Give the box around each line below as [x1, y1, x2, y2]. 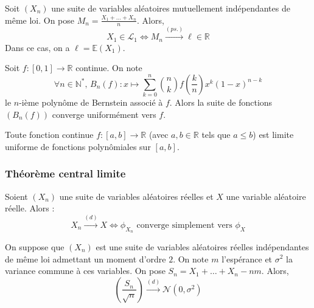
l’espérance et [222, 252, 273, 265]
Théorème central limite [5, 166, 126, 181]
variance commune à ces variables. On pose [5, 264, 166, 277]
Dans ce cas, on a [5, 41, 70, 53]
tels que [201, 128, 231, 141]
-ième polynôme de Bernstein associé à [19, 96, 163, 109]
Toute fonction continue [5, 128, 94, 141]
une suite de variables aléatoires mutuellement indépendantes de [51, 2, 290, 14]
